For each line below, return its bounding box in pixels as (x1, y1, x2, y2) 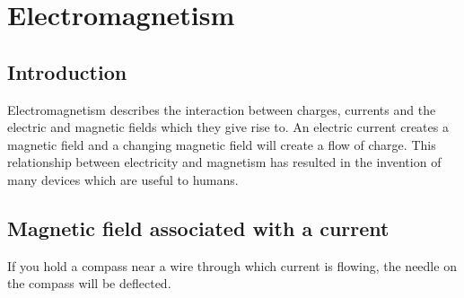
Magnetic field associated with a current (7, 214, 390, 241)
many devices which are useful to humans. (7, 170, 239, 188)
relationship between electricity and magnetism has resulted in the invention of (7, 153, 442, 171)
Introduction (7, 57, 127, 85)
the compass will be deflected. (7, 274, 171, 293)
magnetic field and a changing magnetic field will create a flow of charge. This (7, 135, 436, 153)
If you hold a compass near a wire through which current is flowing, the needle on (7, 256, 457, 275)
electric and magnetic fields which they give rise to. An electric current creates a (7, 118, 449, 136)
